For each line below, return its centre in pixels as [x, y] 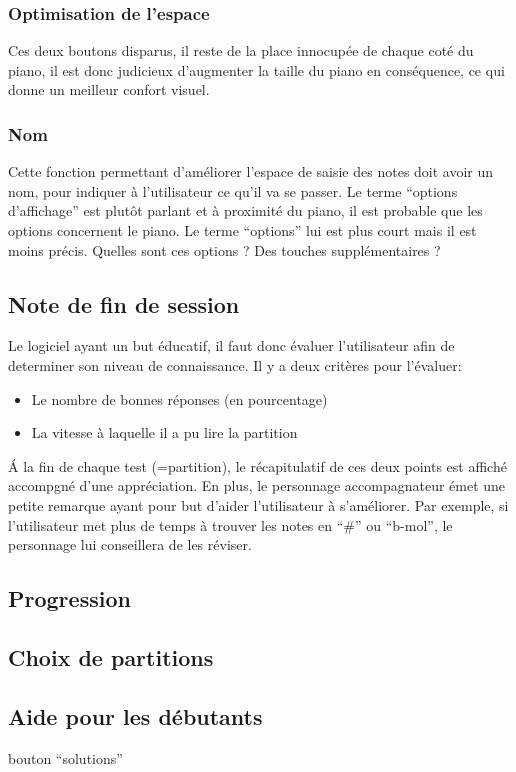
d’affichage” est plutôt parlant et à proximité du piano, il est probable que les [245, 210]
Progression [69, 598]
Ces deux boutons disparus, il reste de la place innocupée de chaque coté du [241, 50]
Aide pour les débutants [135, 715]
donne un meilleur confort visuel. [109, 89]
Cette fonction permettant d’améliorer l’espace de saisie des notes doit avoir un [251, 171]
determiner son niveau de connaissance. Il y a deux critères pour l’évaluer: [235, 364]
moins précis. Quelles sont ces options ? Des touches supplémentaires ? [224, 249]
